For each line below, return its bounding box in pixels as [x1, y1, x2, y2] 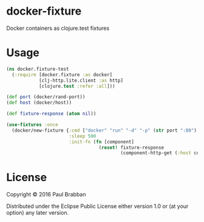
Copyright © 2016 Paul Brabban [6, 191, 86, 198]
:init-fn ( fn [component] [69, 138, 135, 145]
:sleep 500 [69, 133, 97, 139]
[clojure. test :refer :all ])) [38, 83, 115, 89]
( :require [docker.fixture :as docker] [12, 71, 113, 77]
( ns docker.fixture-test [6, 66, 69, 72]
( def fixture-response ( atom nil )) [6, 111, 97, 117]
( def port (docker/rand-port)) [6, 94, 86, 100]
